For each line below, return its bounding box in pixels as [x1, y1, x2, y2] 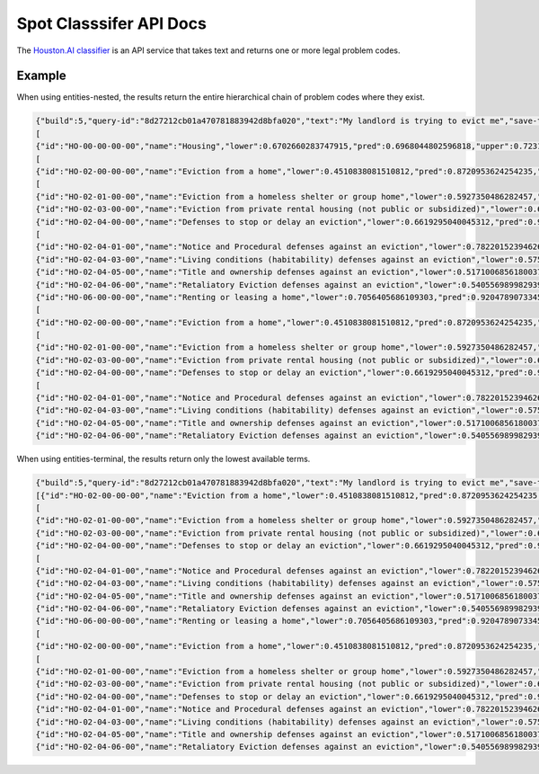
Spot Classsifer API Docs [16, 13, 207, 33]
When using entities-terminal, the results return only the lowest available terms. [16, 454, 311, 465]
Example [16, 68, 66, 84]
